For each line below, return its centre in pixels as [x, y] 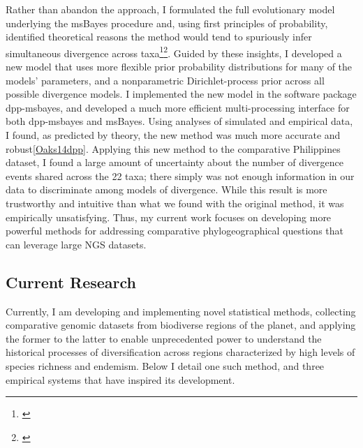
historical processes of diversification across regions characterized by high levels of [180, 352]
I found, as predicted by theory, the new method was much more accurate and [173, 135]
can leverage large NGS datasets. [76, 244]
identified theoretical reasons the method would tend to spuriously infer [159, 37]
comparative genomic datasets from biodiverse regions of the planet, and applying [181, 325]
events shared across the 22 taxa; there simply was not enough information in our [180, 176]
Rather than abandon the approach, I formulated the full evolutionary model [170, 9]
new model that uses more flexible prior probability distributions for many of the [179, 67]
